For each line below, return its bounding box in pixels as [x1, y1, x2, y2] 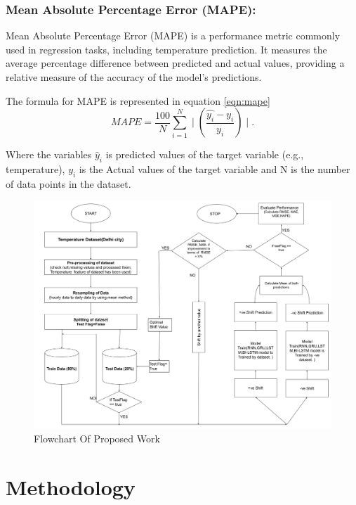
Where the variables [6, 147, 92, 162]
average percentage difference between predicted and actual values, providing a [6, 56, 345, 70]
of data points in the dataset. [6, 176, 131, 191]
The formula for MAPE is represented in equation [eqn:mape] [6, 93, 270, 108]
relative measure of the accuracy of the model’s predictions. [6, 70, 262, 84]
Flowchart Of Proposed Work [34, 431, 160, 446]
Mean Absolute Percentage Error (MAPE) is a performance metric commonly [6, 28, 341, 43]
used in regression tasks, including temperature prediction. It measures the [6, 41, 327, 56]
